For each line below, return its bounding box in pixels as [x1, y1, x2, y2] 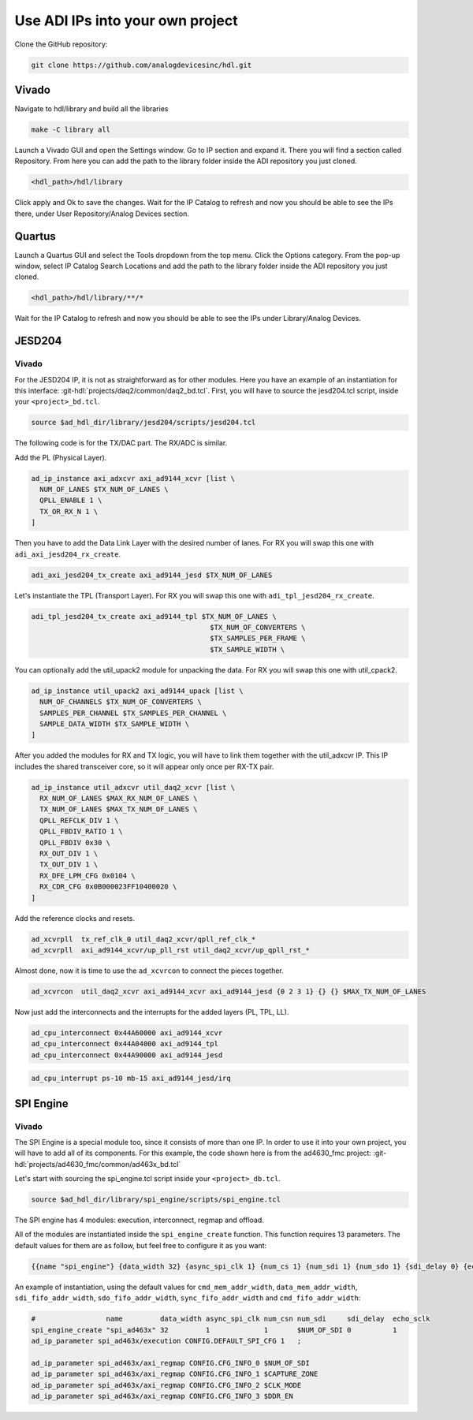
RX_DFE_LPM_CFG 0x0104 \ [39, 871, 136, 880]
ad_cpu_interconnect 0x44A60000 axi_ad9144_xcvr [31, 1028, 223, 1037]
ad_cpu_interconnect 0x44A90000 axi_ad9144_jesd [31, 1050, 223, 1060]
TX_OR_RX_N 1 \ [39, 507, 99, 516]
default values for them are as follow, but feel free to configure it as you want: [14, 1240, 267, 1250]
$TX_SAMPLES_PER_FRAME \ [210, 634, 306, 643]
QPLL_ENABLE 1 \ [39, 496, 102, 505]
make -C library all [31, 125, 110, 134]
